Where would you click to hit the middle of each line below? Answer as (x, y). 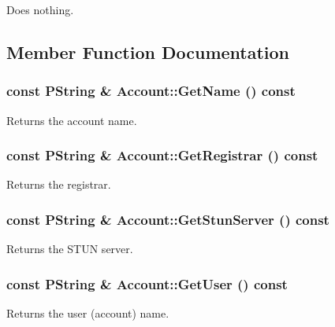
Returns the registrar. (59, 184)
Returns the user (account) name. (88, 313)
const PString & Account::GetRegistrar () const (162, 155)
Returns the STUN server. (70, 249)
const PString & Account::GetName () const (151, 91)
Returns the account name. (72, 120)
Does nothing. (40, 9)
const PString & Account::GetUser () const (147, 283)
